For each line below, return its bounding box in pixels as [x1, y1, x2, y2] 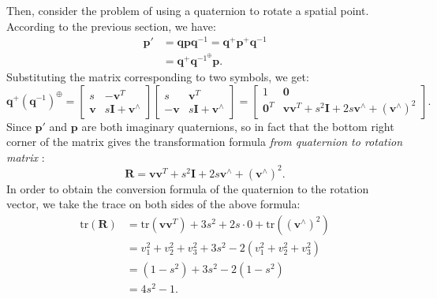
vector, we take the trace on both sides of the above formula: [6, 196, 301, 212]
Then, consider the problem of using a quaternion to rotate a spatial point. [6, 2, 369, 18]
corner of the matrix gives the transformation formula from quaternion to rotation [6, 133, 403, 150]
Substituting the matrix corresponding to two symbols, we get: [6, 68, 309, 84]
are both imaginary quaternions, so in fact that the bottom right [81, 118, 394, 134]
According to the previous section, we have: [6, 17, 216, 34]
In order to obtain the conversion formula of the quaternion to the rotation [6, 180, 369, 196]
